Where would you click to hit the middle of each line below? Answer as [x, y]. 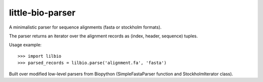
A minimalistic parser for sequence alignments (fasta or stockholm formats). [85, 27]
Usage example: [25, 45]
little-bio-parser [42, 13]
